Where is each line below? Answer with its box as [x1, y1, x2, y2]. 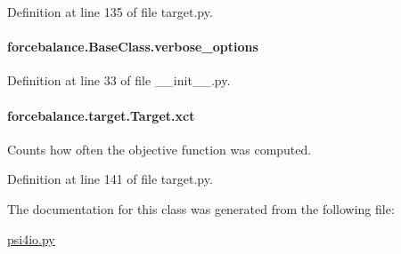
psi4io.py [7, 229, 55, 248]
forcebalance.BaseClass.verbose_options [7, 37, 258, 56]
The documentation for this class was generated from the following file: [7, 199, 395, 218]
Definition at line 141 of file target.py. [7, 170, 213, 188]
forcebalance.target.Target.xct [7, 106, 195, 124]
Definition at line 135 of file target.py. [7, 3, 213, 20]
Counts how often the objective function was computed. [7, 139, 312, 158]
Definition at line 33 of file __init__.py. [7, 71, 231, 90]
